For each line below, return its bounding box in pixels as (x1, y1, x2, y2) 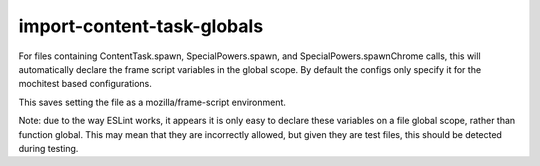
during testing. (18, 142, 79, 154)
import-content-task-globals (18, 15, 264, 37)
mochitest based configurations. (18, 78, 152, 90)
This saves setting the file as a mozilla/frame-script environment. (18, 96, 287, 108)
